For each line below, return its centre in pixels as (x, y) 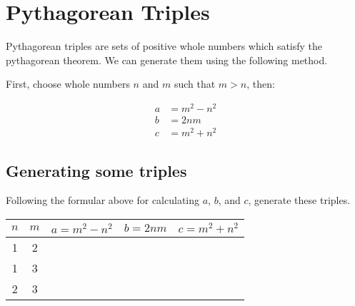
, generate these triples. (299, 200)
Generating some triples (96, 170)
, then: (261, 84)
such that (195, 84)
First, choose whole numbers (68, 84)
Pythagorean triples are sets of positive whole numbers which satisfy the (164, 46)
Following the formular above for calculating (103, 200)
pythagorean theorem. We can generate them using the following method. (167, 60)
